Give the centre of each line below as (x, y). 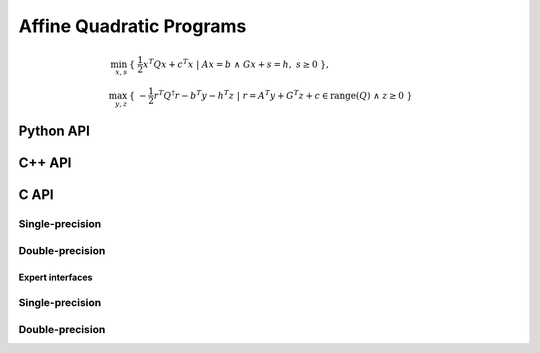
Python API (54, 131)
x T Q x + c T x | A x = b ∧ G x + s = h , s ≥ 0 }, (235, 63)
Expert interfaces (55, 277)
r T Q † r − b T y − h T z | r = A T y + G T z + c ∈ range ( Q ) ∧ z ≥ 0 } (283, 94)
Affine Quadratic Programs (132, 26)
